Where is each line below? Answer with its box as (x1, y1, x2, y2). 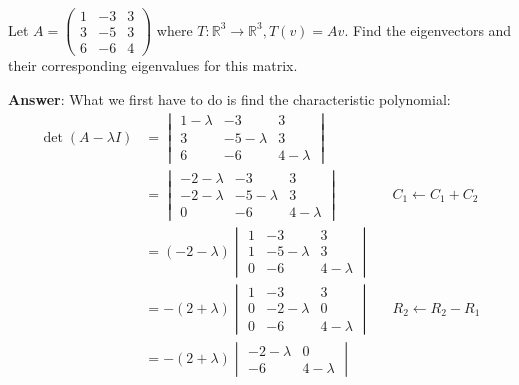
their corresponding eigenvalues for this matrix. (8, 55, 298, 76)
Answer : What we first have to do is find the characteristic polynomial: (8, 88, 451, 109)
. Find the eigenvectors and (344, 19, 512, 40)
